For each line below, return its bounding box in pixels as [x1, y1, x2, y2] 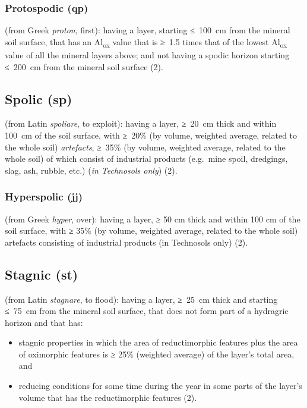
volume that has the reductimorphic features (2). [18, 391, 197, 403]
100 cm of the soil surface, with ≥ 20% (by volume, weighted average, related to [5, 128, 297, 141]
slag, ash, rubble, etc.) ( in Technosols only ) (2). [5, 164, 178, 176]
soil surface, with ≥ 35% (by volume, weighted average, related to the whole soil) [5, 224, 298, 237]
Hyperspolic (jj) [5, 189, 83, 204]
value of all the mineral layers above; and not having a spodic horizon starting [5, 48, 290, 61]
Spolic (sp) [5, 89, 72, 108]
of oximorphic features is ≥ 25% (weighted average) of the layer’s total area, [18, 347, 295, 360]
